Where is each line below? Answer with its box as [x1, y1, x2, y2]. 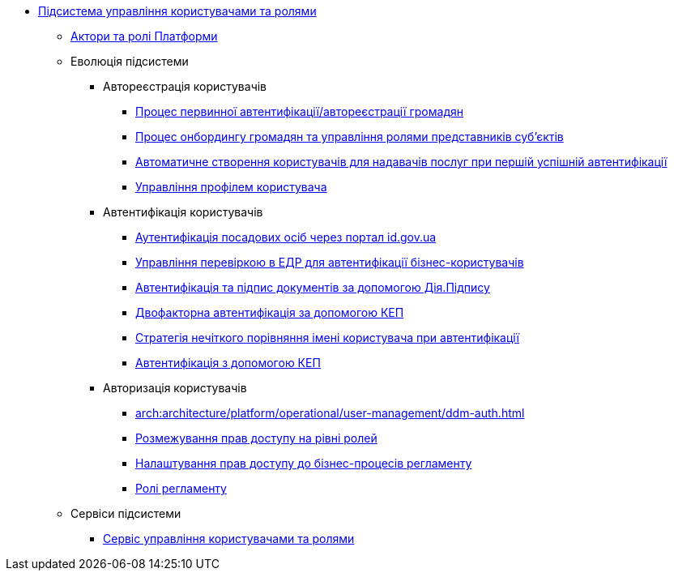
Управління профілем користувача [135, 180, 327, 194]
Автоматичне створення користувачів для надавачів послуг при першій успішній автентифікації [135, 155, 668, 169]
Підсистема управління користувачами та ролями [38, 4, 317, 18]
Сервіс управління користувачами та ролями [103, 532, 355, 545]
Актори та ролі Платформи [70, 29, 218, 43]
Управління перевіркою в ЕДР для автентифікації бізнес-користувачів [135, 255, 524, 269]
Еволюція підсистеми [70, 54, 189, 68]
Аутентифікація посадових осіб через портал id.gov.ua [135, 230, 437, 244]
